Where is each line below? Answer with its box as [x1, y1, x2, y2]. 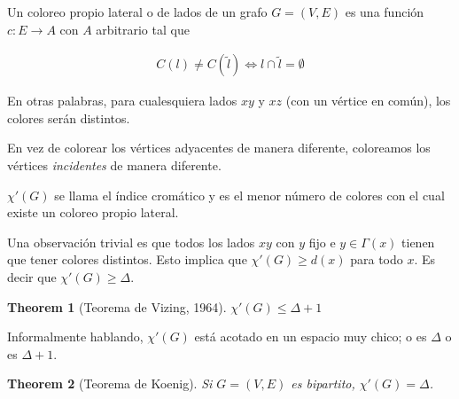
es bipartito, [291, 374, 355, 393]
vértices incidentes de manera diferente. [7, 156, 222, 174]
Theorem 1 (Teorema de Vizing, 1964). [7, 297, 227, 316]
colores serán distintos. [7, 108, 130, 127]
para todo [350, 250, 403, 269]
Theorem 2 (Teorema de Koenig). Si [7, 374, 213, 393]
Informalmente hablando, [7, 327, 144, 346]
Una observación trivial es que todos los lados [7, 232, 255, 251]
